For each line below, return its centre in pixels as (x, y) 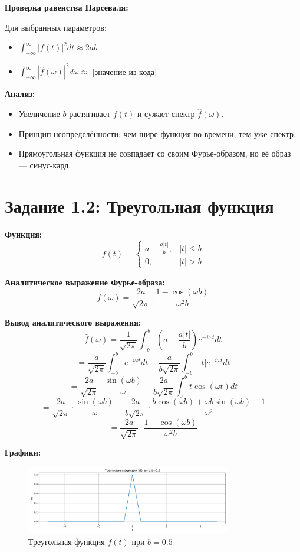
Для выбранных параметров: (56, 27)
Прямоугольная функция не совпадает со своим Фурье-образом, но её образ (155, 153)
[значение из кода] (125, 71)
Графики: (23, 452)
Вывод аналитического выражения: (73, 322)
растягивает (90, 114)
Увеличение (39, 114)
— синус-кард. (45, 165)
